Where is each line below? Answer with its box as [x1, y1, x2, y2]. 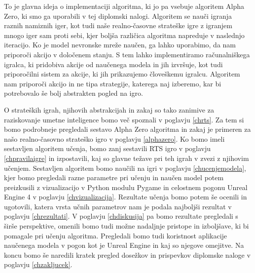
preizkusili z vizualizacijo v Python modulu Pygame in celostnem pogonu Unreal [4, 182, 248, 192]
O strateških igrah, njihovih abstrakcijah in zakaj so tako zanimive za [4, 104, 214, 115]
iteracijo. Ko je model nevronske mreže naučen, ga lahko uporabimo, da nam [4, 39, 236, 50]
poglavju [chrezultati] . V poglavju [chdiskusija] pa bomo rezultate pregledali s [4, 211, 238, 221]
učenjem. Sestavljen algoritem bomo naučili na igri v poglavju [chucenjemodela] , [4, 162, 246, 173]
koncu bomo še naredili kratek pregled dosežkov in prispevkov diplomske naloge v [4, 249, 251, 260]
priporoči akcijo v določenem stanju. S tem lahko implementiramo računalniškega [4, 49, 250, 59]
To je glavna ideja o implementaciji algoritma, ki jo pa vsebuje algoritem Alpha [4, 1, 245, 11]
